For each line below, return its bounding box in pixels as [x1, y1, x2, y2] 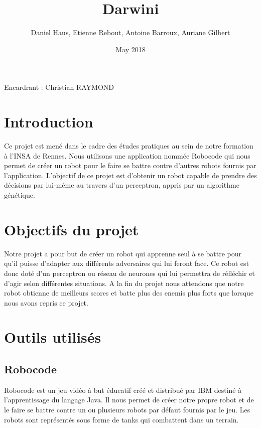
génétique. [4, 190, 35, 200]
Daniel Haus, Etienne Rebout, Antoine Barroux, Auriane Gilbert [31, 27, 230, 38]
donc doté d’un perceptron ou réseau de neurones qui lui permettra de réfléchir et [4, 267, 255, 278]
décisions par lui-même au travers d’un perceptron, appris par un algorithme [4, 180, 239, 190]
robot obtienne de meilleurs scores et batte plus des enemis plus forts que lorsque [4, 288, 254, 298]
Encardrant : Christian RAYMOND [4, 82, 114, 92]
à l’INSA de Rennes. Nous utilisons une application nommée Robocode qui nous [4, 150, 250, 161]
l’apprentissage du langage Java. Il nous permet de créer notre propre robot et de [4, 394, 254, 405]
